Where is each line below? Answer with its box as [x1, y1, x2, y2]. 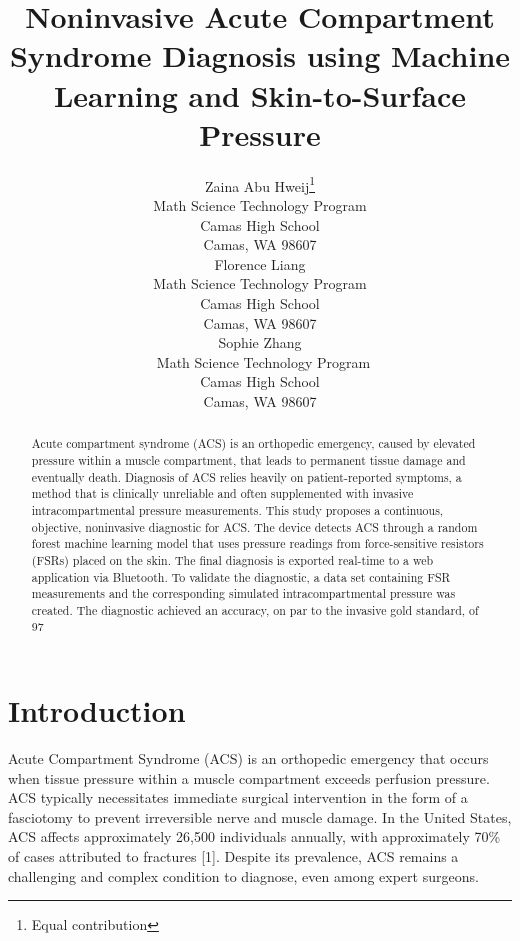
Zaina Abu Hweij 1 [204, 172, 316, 196]
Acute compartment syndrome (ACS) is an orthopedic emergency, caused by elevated [31, 435, 476, 452]
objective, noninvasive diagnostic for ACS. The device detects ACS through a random [31, 518, 478, 535]
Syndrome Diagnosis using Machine [9, 35, 511, 76]
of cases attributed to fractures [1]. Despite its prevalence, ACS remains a [8, 846, 459, 867]
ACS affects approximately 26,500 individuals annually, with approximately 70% [8, 826, 501, 847]
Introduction [8, 690, 186, 731]
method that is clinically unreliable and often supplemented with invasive [31, 485, 414, 502]
